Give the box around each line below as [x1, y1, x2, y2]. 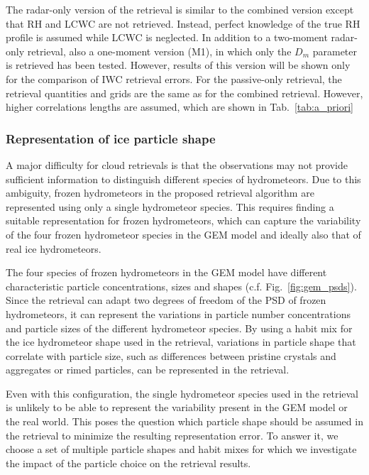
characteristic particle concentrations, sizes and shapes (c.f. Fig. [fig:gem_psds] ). [6, 278, 357, 293]
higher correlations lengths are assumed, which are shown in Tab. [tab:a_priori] [6, 99, 353, 114]
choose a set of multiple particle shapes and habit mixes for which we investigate [6, 442, 357, 457]
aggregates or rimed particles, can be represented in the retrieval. [6, 362, 290, 377]
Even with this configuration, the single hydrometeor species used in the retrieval [6, 386, 358, 400]
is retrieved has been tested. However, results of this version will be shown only [6, 58, 351, 72]
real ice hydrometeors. [6, 241, 101, 256]
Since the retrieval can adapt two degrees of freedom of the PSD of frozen [6, 293, 326, 307]
